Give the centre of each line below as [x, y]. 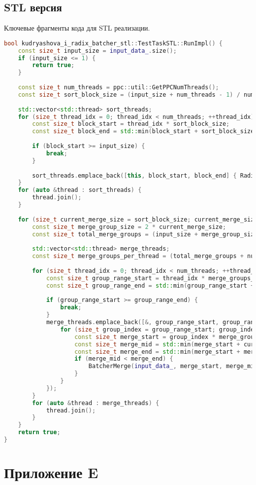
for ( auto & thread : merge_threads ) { [96, 403]
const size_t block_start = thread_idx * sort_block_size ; [131, 124]
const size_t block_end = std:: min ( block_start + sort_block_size [143, 131]
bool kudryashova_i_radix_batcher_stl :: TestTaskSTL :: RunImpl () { [113, 43]
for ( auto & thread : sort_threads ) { [80, 190]
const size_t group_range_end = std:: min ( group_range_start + [150, 285]
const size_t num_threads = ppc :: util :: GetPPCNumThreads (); [118, 88]
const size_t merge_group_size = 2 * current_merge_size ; [129, 227]
